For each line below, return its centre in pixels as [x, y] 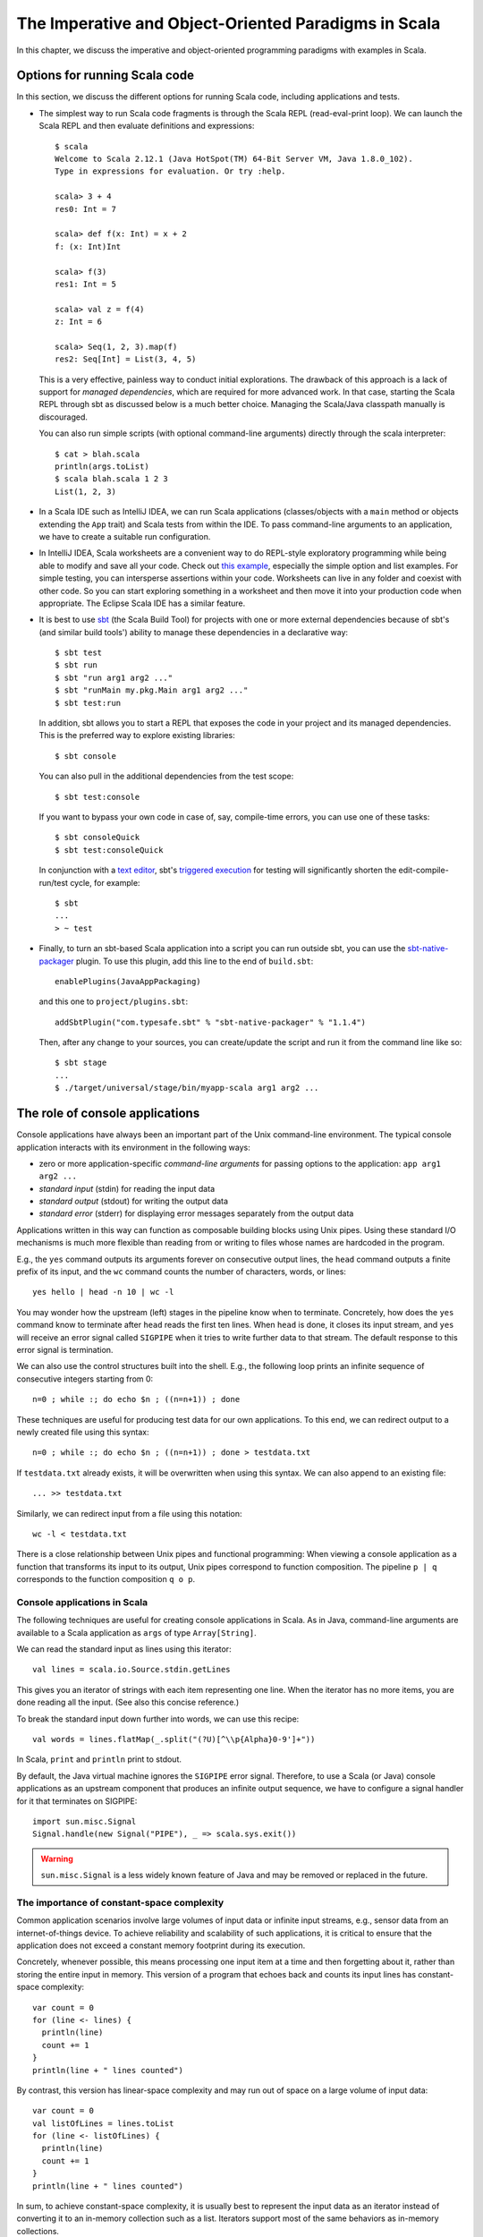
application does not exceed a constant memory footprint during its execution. [161, 1945]
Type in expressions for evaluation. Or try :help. [170, 171]
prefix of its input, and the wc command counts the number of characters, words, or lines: [181, 1272]
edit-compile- [424, 870]
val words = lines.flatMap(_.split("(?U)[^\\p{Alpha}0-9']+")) [174, 1739]
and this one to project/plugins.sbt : [113, 1001]
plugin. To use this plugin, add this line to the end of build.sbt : [195, 961]
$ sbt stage [81, 1063]
